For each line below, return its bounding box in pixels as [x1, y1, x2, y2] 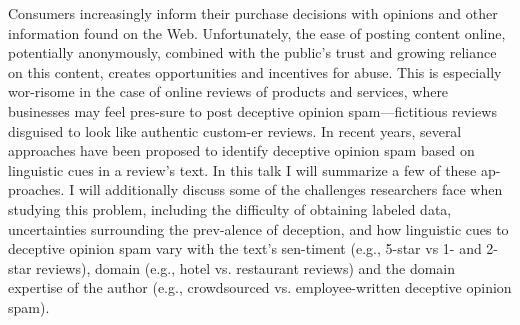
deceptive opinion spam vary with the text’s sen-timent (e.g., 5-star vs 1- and [8, 238, 482, 259]
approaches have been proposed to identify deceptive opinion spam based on [8, 140, 475, 161]
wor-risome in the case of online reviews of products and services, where [8, 81, 449, 102]
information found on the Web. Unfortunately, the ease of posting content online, [8, 22, 506, 43]
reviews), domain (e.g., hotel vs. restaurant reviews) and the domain [36, 257, 456, 278]
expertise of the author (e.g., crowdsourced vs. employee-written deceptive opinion [8, 277, 512, 298]
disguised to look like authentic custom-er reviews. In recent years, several [8, 120, 462, 141]
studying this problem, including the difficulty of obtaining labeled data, [8, 198, 452, 219]
